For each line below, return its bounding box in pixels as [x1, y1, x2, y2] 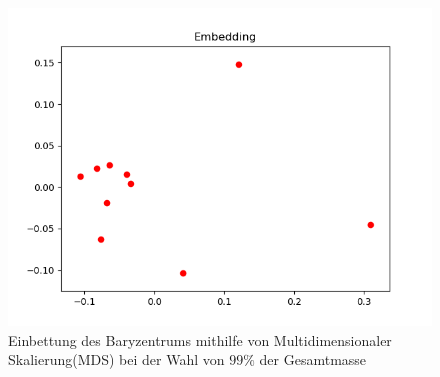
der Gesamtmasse [259, 349, 367, 370]
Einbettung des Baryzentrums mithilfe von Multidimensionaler [8, 329, 392, 350]
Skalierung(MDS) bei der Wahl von [8, 349, 225, 370]
